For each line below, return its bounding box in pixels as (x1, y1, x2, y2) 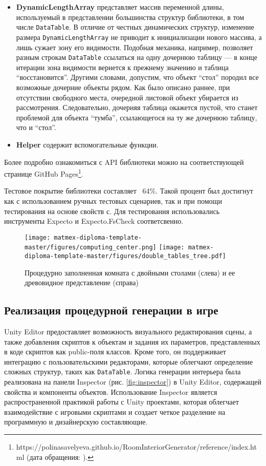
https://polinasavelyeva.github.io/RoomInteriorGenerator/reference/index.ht (16, 441, 257, 452)
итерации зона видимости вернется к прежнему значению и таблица (16, 61, 229, 72)
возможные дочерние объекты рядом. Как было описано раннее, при (16, 81, 230, 92)
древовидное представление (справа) (25, 277, 139, 288)
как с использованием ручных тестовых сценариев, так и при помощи (4, 195, 222, 206)
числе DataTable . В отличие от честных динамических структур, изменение (16, 22, 254, 32)
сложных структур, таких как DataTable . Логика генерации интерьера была (4, 366, 241, 377)
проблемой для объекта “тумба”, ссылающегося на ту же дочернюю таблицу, (16, 112, 257, 122)
